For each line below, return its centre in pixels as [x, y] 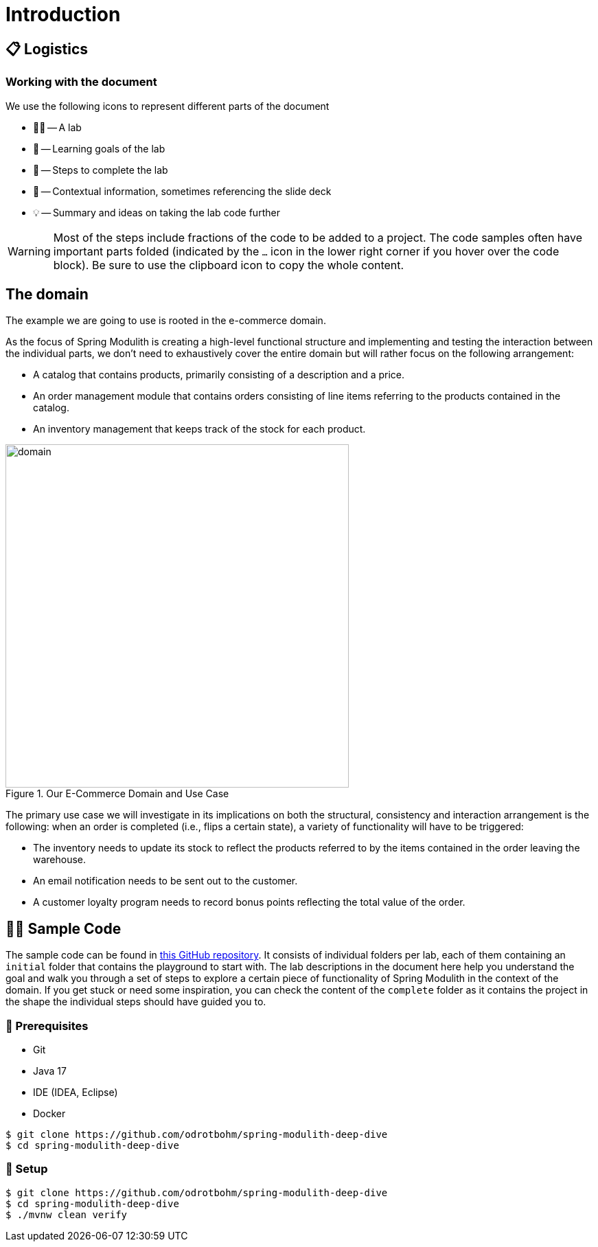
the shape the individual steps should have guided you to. [136, 1002]
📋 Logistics [47, 49]
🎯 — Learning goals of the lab [99, 148]
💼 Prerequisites [47, 1026]
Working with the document [81, 82]
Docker [49, 1113]
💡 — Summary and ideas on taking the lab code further [157, 212]
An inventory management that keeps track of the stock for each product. [199, 429]
